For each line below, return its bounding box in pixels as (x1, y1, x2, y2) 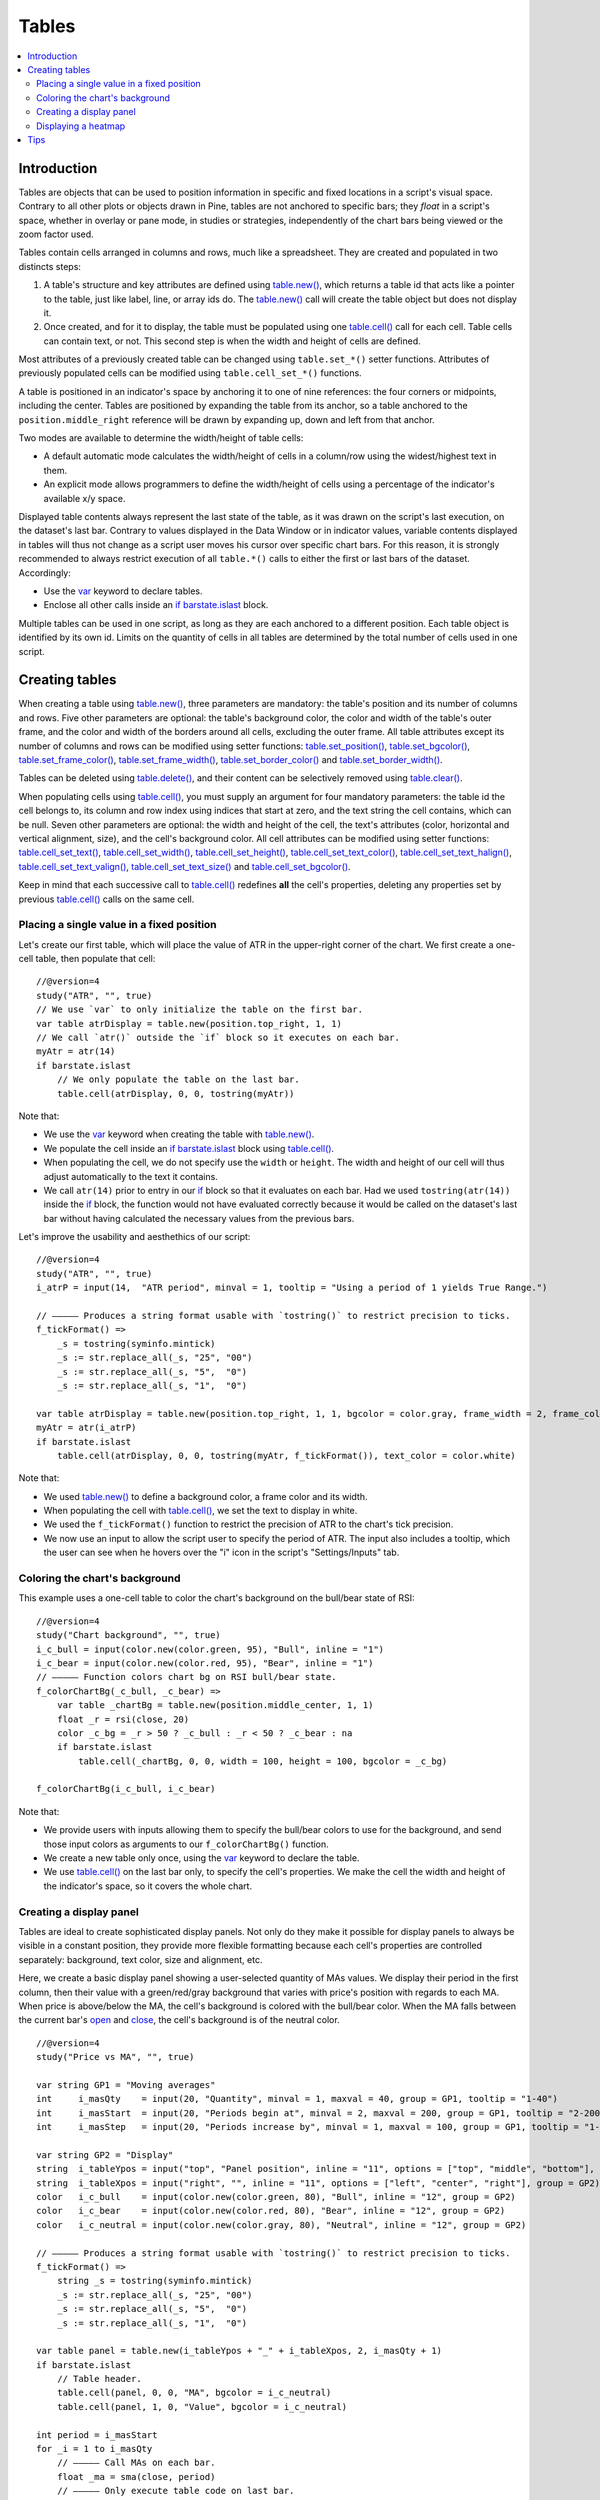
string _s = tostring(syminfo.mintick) (56, 2275, 253, 2287)
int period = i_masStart (36, 2429, 158, 2440)
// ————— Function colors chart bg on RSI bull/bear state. (36, 1671, 337, 1683)
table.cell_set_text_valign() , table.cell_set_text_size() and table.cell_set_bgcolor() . (18, 860, 351, 872)
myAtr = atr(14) (36, 1046, 116, 1057)
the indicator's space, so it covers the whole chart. (43, 1880, 253, 1892)
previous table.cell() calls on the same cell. (18, 893, 195, 905)
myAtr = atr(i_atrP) (36, 1422, 137, 1434)
